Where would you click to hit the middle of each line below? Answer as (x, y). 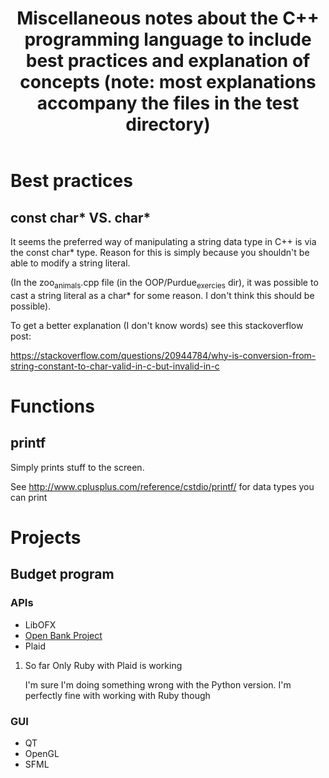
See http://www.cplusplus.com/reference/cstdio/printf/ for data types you (162, 486)
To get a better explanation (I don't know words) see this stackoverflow (157, 325)
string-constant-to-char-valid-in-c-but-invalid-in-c (115, 366)
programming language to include (168, 39)
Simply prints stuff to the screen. (77, 467)
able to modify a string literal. (70, 263)
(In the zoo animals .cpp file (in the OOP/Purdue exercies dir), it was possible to (164, 284)
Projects (46, 537)
